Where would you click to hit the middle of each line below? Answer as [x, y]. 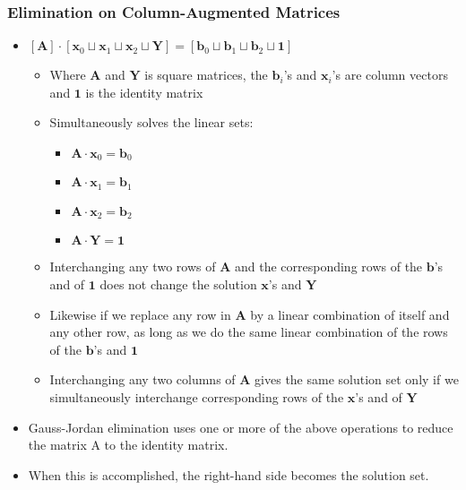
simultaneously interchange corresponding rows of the [197, 396]
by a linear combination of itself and [350, 314]
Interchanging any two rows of [133, 266]
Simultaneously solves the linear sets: [151, 122]
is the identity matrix [144, 92]
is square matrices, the [206, 75]
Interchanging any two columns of [142, 379]
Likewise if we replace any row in [140, 314]
